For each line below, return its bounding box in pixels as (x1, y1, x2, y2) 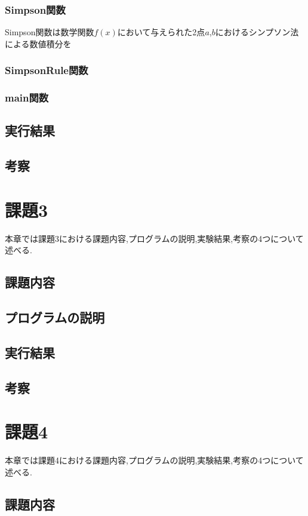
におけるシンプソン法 (215, 26, 299, 38)
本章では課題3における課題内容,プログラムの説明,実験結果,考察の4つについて (5, 232, 304, 244)
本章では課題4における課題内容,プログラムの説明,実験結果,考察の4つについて (5, 454, 304, 466)
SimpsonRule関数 (5, 63, 88, 78)
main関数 (5, 90, 49, 105)
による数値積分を (5, 37, 72, 50)
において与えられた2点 (117, 26, 205, 38)
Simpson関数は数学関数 (5, 26, 94, 38)
